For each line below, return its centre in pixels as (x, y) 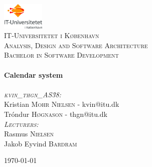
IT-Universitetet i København (52, 35)
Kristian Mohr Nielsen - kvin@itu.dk (62, 104)
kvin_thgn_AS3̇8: (33, 94)
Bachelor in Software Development (61, 55)
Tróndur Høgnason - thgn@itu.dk (56, 114)
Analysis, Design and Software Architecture (76, 45)
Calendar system (34, 74)
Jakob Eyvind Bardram (41, 143)
